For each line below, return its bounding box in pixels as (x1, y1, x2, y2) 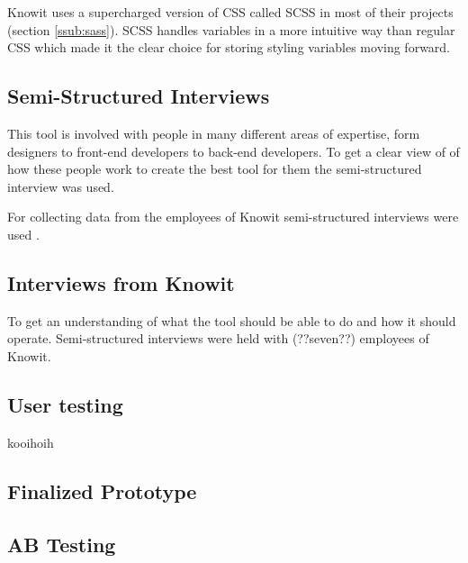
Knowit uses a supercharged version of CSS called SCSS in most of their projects (7, 3, 454, 21)
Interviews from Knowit (7, 268, 235, 296)
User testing (7, 390, 123, 418)
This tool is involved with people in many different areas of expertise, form (7, 123, 420, 142)
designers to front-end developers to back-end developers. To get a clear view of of (7, 141, 460, 160)
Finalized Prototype (7, 477, 197, 504)
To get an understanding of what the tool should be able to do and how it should (7, 311, 456, 330)
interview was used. (7, 177, 114, 195)
